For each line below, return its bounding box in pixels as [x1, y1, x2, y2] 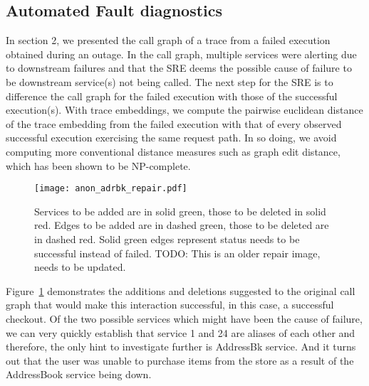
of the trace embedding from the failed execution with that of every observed [6, 116, 342, 131]
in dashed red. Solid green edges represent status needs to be [34, 231, 300, 246]
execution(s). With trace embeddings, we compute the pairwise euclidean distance [6, 102, 363, 117]
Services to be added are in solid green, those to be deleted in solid [34, 203, 326, 218]
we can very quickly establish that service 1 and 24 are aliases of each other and [6, 325, 355, 340]
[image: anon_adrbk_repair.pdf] [34, 183, 187, 194]
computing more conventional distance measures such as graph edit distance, [6, 144, 341, 159]
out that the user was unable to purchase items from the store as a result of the [6, 353, 354, 368]
